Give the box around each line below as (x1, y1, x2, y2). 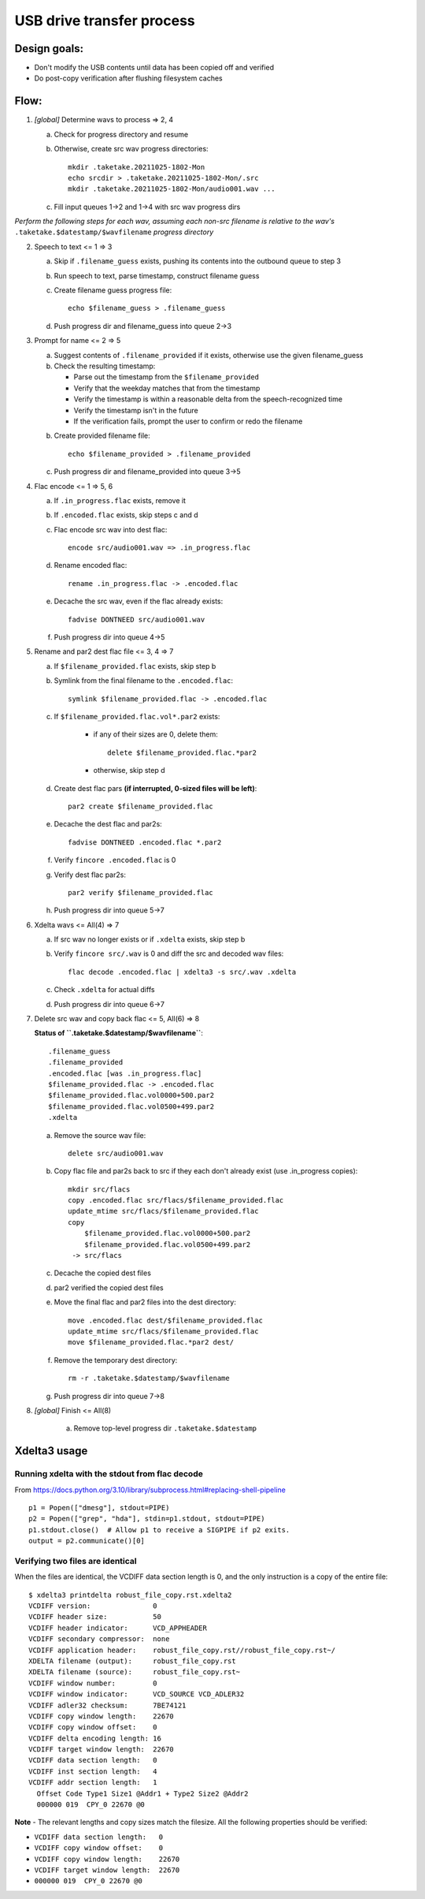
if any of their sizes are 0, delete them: (93, 729, 218, 739)
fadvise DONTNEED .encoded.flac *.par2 (68, 838, 222, 847)
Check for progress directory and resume (54, 129, 189, 139)
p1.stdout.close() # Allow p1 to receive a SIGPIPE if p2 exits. (28, 1525, 290, 1534)
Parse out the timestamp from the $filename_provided (73, 372, 260, 382)
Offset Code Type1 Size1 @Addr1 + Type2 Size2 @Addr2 (36, 1789, 249, 1798)
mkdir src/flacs (68, 1185, 131, 1194)
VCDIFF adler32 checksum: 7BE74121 (28, 1700, 187, 1710)
